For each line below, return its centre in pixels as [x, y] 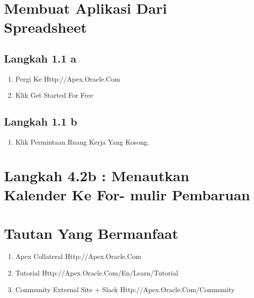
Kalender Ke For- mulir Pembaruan [127, 195]
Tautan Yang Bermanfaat [91, 233]
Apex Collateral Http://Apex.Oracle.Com [78, 256]
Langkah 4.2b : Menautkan [97, 175]
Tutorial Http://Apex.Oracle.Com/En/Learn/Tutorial [97, 273]
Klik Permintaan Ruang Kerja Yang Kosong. [82, 142]
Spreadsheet [45, 27]
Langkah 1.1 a [40, 58]
